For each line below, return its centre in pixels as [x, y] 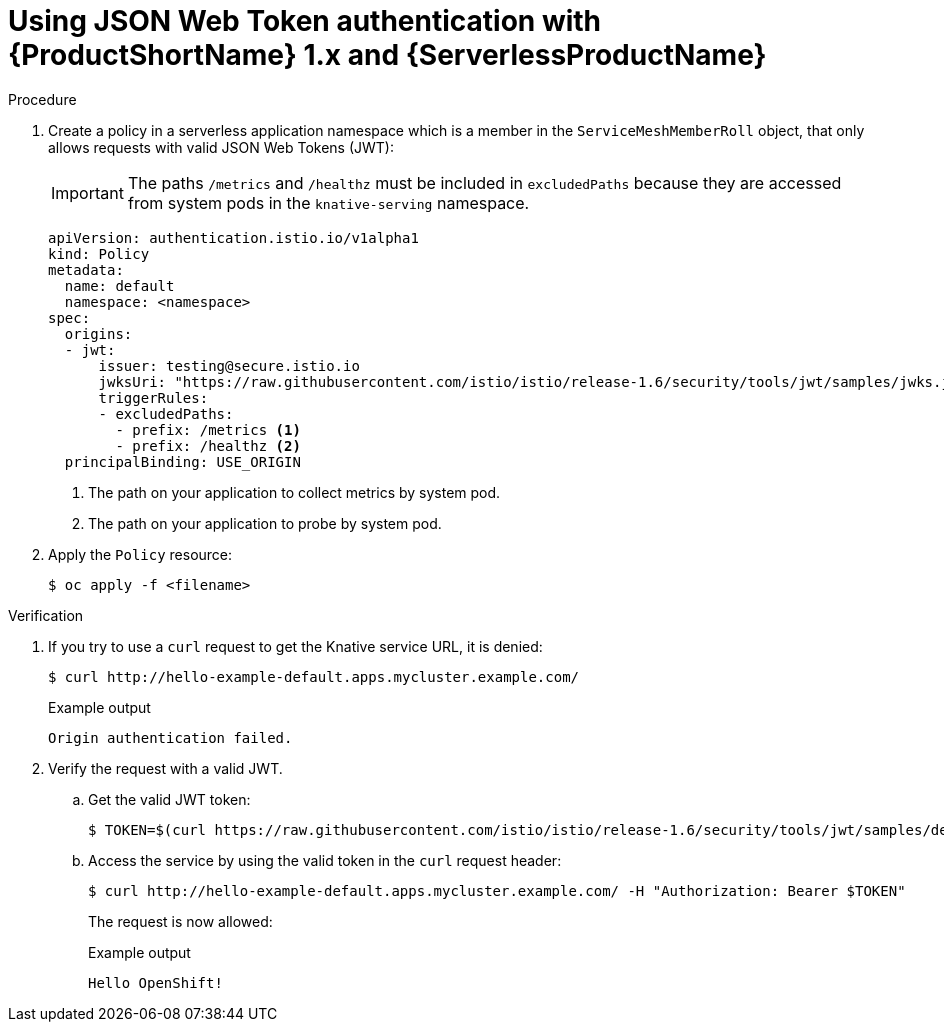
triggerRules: [153, 397]
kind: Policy [99, 253]
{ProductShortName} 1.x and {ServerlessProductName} [387, 55]
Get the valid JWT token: [169, 799]
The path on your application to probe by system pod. [265, 523]
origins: [98, 333]
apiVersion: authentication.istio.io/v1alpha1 [233, 237]
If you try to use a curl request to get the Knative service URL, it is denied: [295, 646]
